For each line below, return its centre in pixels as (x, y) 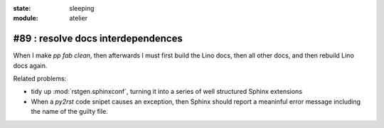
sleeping (82, 8)
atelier (79, 18)
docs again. (30, 65)
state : (22, 8)
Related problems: (40, 79)
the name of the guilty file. (69, 112)
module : (26, 18)
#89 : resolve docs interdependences (98, 39)
